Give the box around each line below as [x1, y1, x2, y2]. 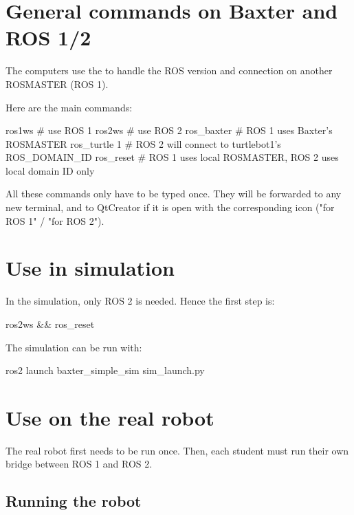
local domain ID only [5, 163, 95, 177]
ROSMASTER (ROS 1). [5, 76, 109, 91]
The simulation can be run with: [5, 340, 142, 354]
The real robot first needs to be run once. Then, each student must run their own [5, 443, 349, 457]
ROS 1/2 [5, 23, 91, 52]
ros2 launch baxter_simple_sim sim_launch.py [5, 363, 205, 377]
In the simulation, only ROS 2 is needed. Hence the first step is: [5, 294, 275, 308]
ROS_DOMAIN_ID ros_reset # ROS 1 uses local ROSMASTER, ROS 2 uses [5, 150, 339, 164]
